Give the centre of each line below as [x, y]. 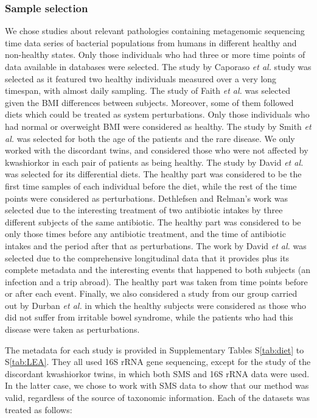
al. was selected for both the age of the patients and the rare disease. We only [150, 138]
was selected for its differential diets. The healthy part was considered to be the [153, 174]
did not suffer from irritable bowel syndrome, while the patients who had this [149, 317]
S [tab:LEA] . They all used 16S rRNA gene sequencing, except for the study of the [158, 362]
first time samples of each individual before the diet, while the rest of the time [151, 186]
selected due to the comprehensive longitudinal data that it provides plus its [147, 257]
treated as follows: [39, 409]
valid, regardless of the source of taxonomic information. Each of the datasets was [157, 398]
